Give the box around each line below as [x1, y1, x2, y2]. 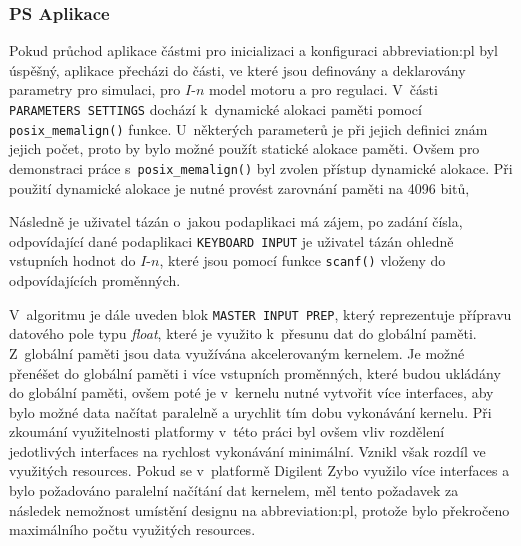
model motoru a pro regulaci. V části [208, 79, 438, 100]
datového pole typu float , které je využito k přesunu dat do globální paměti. [9, 323, 477, 344]
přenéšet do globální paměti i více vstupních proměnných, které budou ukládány [9, 362, 501, 383]
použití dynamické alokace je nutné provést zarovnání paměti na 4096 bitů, [9, 177, 470, 198]
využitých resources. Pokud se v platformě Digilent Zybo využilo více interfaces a [9, 460, 510, 481]
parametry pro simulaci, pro [9, 79, 181, 100]
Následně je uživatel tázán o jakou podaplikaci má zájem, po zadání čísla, [9, 211, 463, 232]
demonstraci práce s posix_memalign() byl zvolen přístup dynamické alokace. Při [9, 157, 513, 178]
